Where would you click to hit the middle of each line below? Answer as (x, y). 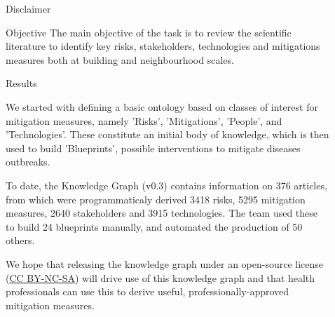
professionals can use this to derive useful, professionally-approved (148, 291)
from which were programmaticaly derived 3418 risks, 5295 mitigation (156, 199)
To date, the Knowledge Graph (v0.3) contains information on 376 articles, (166, 185)
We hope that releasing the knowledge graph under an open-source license (165, 263)
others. (20, 240)
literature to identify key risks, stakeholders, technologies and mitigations (163, 46)
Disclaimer (28, 8)
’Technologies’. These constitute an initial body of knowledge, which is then (167, 134)
